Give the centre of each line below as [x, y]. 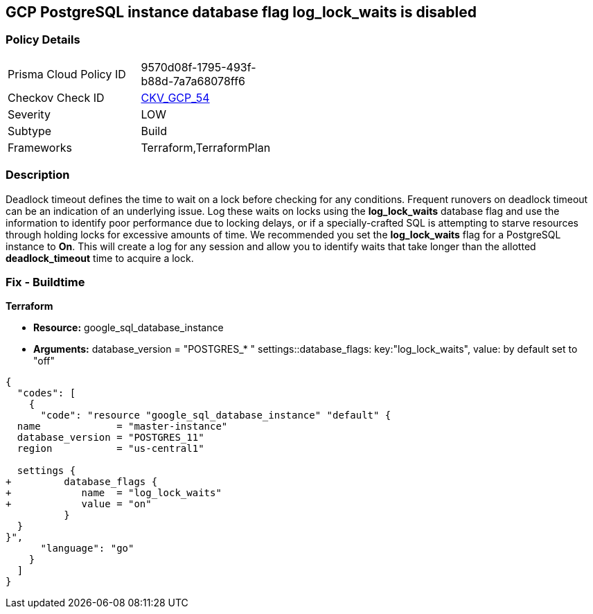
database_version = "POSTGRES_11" [110, 438]
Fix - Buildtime [45, 282]
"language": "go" [87, 549]
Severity [29, 114]
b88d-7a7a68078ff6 [193, 81]
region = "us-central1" [110, 449]
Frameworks [40, 147]
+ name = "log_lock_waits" [114, 493]
